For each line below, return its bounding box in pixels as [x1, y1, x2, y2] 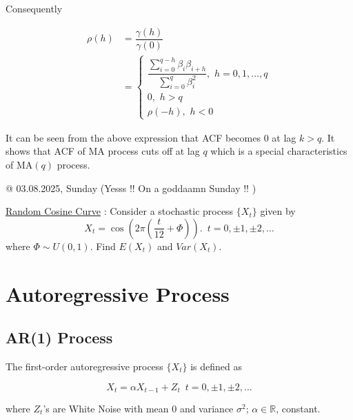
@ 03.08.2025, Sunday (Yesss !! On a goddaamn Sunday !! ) [6, 180, 256, 195]
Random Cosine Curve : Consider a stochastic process [6, 204, 234, 218]
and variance [179, 401, 234, 415]
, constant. [276, 401, 321, 415]
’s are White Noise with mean [43, 401, 169, 415]
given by [260, 204, 296, 218]
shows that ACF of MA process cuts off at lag [6, 144, 200, 158]
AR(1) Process [6, 327, 113, 348]
